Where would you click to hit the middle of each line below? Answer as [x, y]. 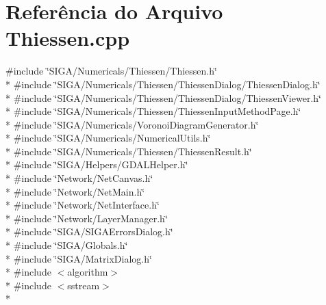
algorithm [88, 272]
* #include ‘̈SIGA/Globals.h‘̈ [67, 245]
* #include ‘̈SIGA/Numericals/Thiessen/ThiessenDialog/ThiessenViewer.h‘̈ [163, 97]
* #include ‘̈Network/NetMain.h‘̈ [75, 191]
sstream [84, 285]
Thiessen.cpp [68, 38]
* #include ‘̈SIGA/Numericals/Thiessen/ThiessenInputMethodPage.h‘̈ [153, 111]
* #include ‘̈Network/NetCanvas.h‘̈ [79, 178]
